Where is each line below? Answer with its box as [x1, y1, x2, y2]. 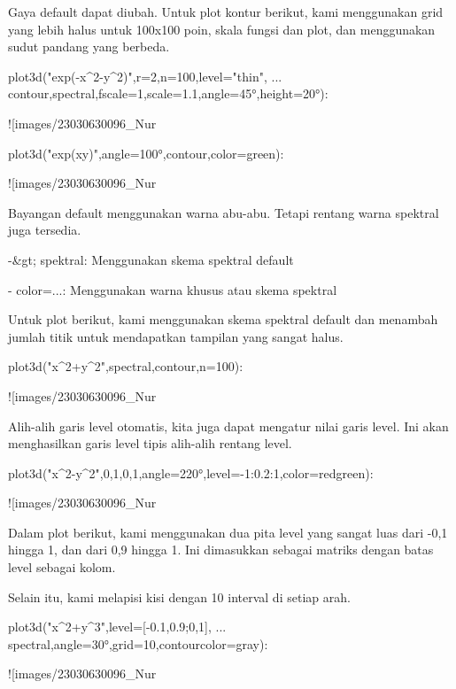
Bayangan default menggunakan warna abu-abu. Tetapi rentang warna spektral [8, 203, 439, 221]
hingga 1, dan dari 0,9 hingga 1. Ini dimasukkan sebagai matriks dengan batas [8, 540, 434, 559]
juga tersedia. [8, 221, 81, 239]
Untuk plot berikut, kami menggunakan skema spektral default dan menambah [8, 310, 438, 329]
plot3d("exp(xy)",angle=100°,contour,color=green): [8, 143, 284, 162]
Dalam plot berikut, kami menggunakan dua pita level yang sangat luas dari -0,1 [8, 523, 448, 541]
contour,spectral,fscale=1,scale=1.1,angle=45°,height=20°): [8, 84, 328, 103]
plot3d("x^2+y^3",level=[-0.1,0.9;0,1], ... [8, 617, 227, 636]
